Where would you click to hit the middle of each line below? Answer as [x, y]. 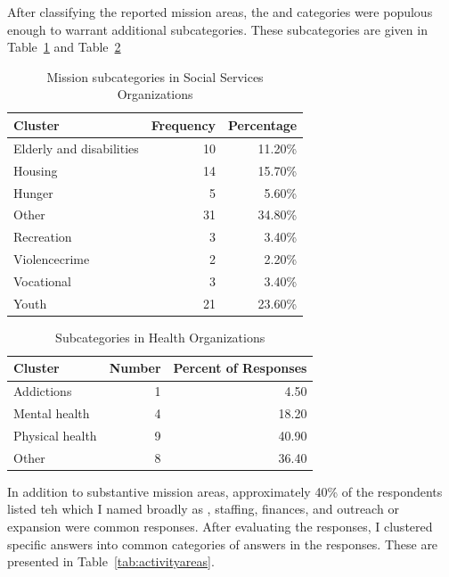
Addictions [43, 391]
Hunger [33, 192]
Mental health [52, 413]
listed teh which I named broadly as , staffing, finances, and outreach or [203, 509]
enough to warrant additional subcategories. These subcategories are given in [217, 29]
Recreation [43, 237]
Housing [36, 170]
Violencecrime [52, 259]
